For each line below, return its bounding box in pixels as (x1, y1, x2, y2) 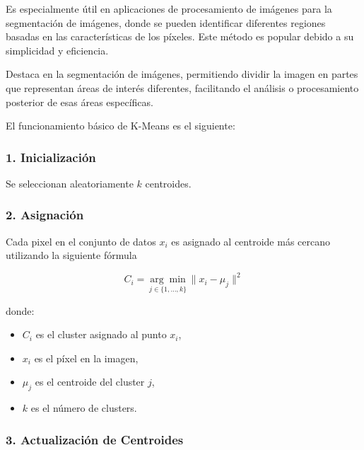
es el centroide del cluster (35, 374, 145, 389)
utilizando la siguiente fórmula (6, 248, 137, 262)
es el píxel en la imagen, (34, 350, 139, 365)
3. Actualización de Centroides (6, 430, 184, 448)
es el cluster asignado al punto (35, 327, 167, 342)
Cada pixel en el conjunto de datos (6, 233, 156, 248)
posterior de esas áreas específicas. (6, 94, 153, 109)
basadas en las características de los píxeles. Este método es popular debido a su (6, 29, 354, 44)
